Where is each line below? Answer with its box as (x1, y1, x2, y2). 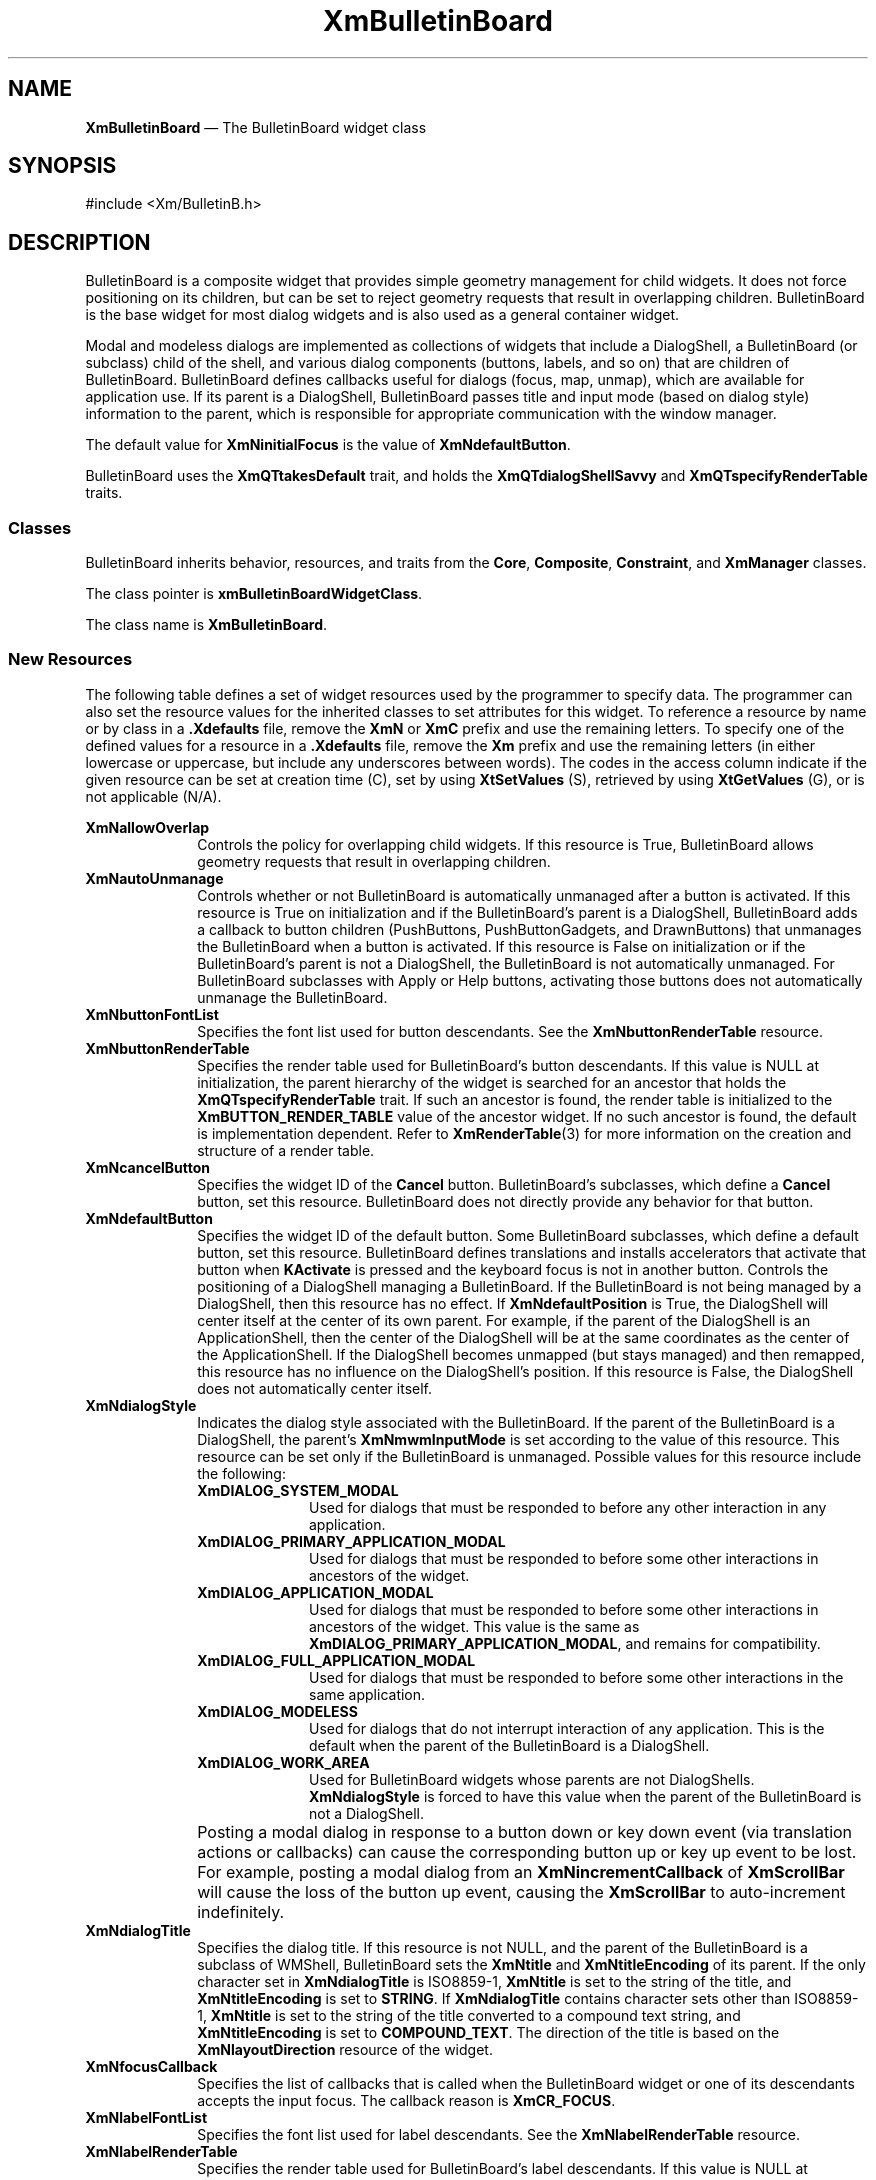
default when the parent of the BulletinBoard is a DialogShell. (309, 1736, 710, 1754)
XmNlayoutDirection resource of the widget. (197, 2040, 493, 2058)
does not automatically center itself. (197, 1379, 432, 1397)
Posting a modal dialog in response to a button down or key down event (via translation (197, 1821, 853, 1842)
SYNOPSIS (8, 153, 117, 179)
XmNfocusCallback (85, 2057, 218, 2075)
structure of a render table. (197, 1141, 375, 1159)
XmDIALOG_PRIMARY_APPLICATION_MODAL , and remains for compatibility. (309, 1634, 821, 1652)
